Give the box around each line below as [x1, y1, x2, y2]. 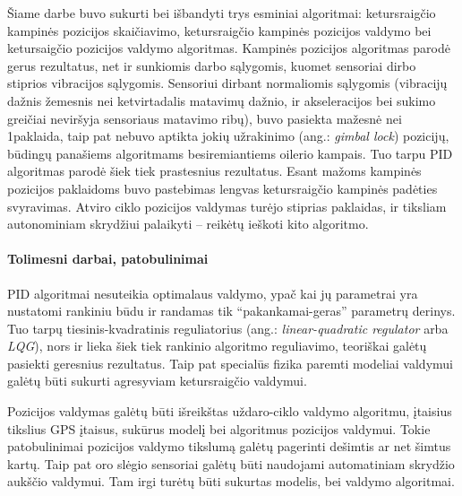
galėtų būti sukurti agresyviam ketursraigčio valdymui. [7, 371, 307, 390]
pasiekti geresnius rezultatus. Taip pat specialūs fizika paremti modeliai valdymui [7, 353, 453, 372]
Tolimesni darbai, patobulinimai [7, 249, 209, 268]
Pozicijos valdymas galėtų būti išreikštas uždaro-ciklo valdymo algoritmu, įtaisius [7, 402, 452, 421]
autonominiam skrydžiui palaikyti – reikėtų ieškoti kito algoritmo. [7, 214, 369, 233]
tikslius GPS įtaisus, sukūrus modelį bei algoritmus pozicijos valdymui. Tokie [7, 419, 431, 438]
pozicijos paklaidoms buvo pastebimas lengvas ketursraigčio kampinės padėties [7, 178, 438, 197]
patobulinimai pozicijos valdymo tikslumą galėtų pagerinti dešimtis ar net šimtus [7, 437, 451, 456]
